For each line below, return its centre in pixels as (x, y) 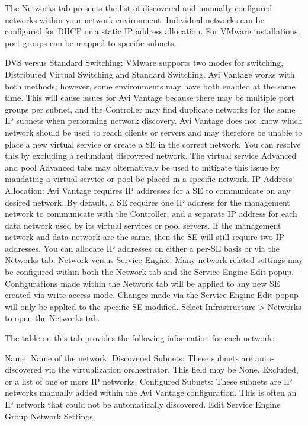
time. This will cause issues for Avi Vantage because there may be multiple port (150, 97)
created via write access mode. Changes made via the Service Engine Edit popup (152, 295)
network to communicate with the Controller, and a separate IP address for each (151, 214)
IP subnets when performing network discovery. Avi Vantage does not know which (154, 121)
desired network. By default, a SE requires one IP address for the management (147, 202)
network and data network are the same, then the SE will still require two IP (145, 237)
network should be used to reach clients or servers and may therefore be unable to (154, 132)
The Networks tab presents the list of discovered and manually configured (139, 8)
